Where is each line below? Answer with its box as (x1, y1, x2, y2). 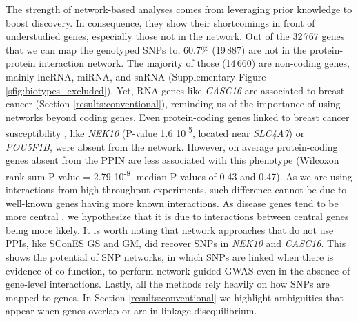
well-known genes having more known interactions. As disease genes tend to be (6, 195, 339, 210)
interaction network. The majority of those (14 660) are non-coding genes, (39, 56, 350, 70)
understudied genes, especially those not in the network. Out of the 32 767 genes (6, 29, 345, 43)
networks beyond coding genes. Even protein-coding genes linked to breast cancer (6, 109, 350, 124)
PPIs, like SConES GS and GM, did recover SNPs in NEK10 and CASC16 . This (6, 236, 346, 250)
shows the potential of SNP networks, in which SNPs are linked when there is (6, 250, 334, 264)
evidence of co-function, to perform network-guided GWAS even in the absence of (6, 263, 350, 277)
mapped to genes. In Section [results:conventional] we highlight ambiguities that (6, 290, 344, 304)
